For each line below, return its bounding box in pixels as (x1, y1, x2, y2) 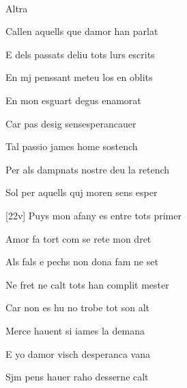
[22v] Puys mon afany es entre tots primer (5, 208, 182, 222)
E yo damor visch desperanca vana (5, 346, 150, 361)
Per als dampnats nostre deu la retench (5, 162, 170, 176)
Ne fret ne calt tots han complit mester (5, 277, 169, 291)
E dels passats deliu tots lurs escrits (5, 47, 155, 61)
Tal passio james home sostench (5, 139, 138, 154)
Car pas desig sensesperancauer (5, 116, 136, 130)
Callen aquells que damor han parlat (5, 24, 158, 38)
